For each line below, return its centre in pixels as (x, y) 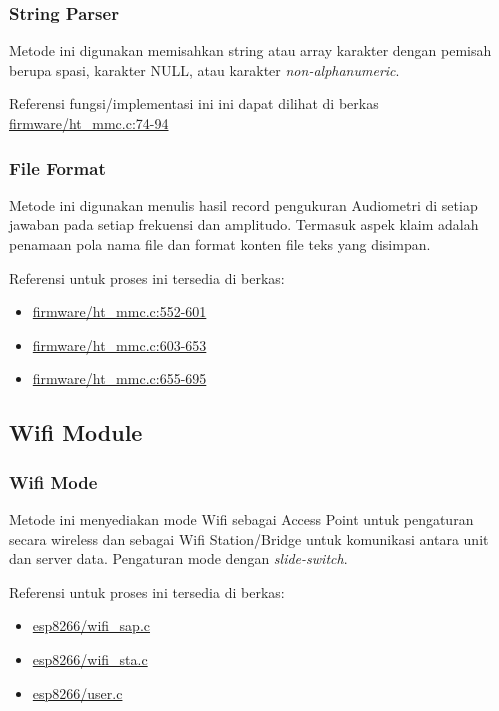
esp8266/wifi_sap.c (91, 625)
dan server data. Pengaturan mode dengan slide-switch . (178, 558)
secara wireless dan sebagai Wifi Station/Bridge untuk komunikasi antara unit (249, 538)
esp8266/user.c (77, 692)
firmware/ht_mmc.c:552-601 (119, 311)
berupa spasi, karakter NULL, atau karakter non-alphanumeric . (204, 69)
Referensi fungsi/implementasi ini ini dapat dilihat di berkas (194, 103)
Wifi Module (76, 432)
